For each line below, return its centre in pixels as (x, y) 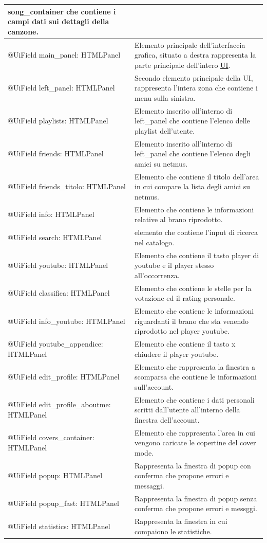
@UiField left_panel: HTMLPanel (61, 88)
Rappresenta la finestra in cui (181, 521)
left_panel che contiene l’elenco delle (192, 121)
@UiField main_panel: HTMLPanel (64, 55)
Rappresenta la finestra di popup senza (196, 498)
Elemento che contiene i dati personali (195, 399)
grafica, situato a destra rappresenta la (195, 55)
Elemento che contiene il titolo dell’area (197, 176)
